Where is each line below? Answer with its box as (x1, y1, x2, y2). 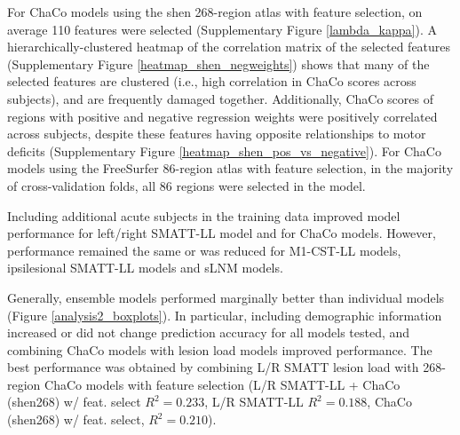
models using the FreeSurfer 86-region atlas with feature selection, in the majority (7, 159, 454, 178)
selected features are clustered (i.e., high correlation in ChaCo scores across (7, 72, 416, 91)
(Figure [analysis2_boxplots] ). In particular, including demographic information (7, 305, 442, 324)
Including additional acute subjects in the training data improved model (7, 206, 401, 225)
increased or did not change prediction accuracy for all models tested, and (7, 323, 410, 342)
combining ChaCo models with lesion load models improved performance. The (7, 340, 432, 359)
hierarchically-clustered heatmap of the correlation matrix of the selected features (7, 37, 451, 56)
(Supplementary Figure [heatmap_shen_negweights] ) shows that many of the (7, 54, 430, 73)
